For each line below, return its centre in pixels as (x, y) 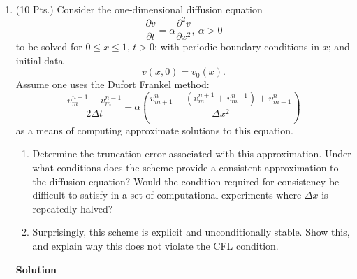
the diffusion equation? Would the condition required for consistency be (186, 181)
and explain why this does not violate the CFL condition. (155, 246)
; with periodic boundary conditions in (237, 46)
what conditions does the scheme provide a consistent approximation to (185, 167)
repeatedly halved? (73, 208)
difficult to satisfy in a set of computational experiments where (167, 195)
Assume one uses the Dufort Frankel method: (112, 84)
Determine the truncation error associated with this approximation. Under (192, 153)
